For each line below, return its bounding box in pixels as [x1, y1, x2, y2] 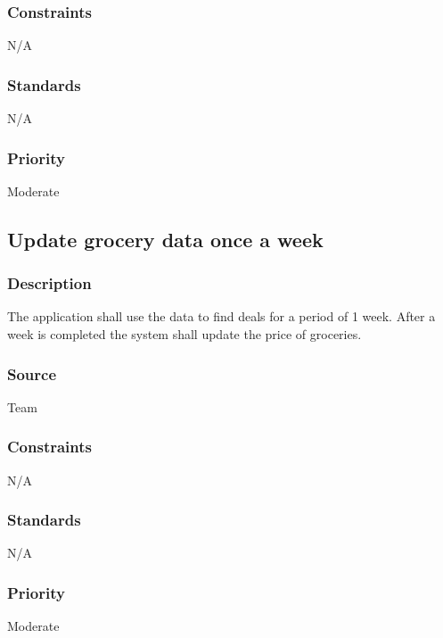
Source [7, 362, 57, 385]
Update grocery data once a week [7, 225, 324, 253]
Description [7, 272, 92, 294]
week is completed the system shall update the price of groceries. [7, 325, 362, 344]
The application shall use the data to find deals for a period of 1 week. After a [7, 307, 436, 326]
